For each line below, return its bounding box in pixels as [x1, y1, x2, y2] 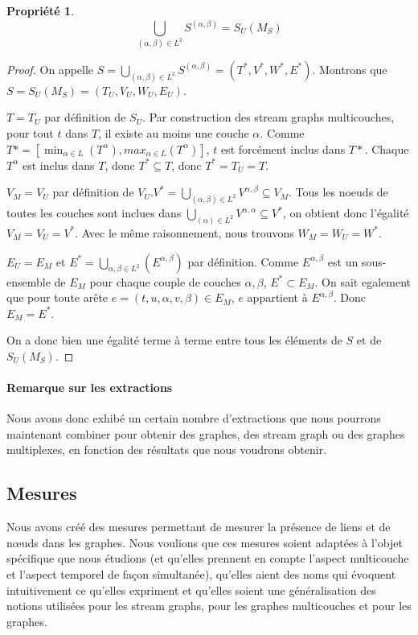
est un [327, 253, 359, 270]
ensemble [6, 273, 51, 290]
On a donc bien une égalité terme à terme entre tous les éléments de [6, 332, 342, 348]
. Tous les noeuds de [288, 183, 388, 200]
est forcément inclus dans [220, 140, 346, 157]
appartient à [247, 289, 308, 306]
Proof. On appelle [6, 60, 94, 77]
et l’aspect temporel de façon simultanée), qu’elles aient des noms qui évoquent [6, 566, 396, 583]
